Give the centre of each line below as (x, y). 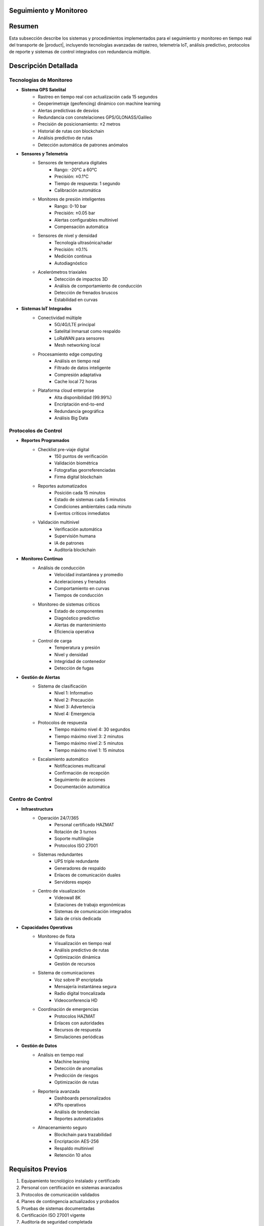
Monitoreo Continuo (42, 559)
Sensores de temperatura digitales (73, 163)
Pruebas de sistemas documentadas (58, 1208)
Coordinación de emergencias (68, 1009)
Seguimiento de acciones (80, 780)
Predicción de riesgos (77, 1075)
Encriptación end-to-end (79, 404)
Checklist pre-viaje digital (64, 449)
